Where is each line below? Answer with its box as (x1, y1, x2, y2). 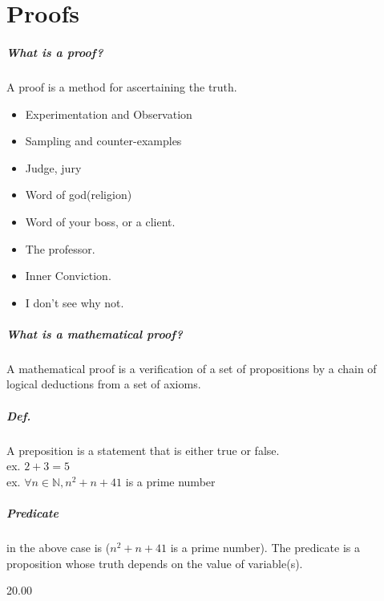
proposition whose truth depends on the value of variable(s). (6, 554, 303, 571)
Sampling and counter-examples (25, 132, 182, 149)
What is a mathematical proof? (6, 325, 183, 342)
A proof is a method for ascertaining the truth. (6, 78, 237, 95)
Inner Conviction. (25, 267, 111, 284)
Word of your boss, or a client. (25, 213, 176, 229)
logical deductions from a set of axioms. (6, 376, 201, 392)
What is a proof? (6, 43, 103, 60)
